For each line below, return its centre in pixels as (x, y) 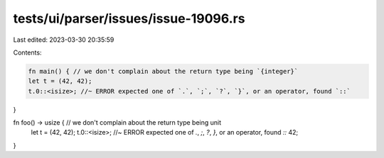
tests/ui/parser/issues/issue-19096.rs (129, 18)
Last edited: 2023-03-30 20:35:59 (64, 40)
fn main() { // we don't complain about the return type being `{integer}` (163, 71)
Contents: (27, 52)
